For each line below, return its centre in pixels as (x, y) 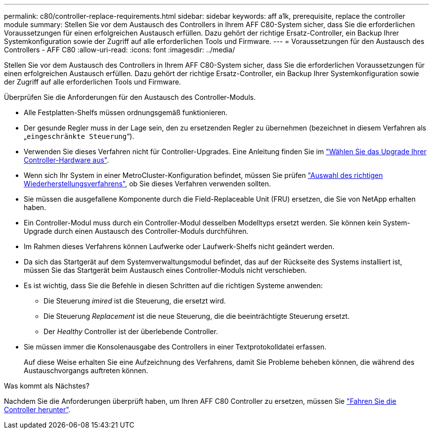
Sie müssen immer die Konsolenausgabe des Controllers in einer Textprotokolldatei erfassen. (175, 347)
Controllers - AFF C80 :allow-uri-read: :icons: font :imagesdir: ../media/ (120, 50)
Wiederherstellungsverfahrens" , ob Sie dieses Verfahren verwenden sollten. (148, 184)
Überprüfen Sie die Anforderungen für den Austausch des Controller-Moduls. (130, 97)
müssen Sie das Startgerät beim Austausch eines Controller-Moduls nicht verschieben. (165, 270)
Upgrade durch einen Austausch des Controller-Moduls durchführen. (136, 231)
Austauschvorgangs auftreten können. (86, 370)
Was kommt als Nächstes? (47, 386)
